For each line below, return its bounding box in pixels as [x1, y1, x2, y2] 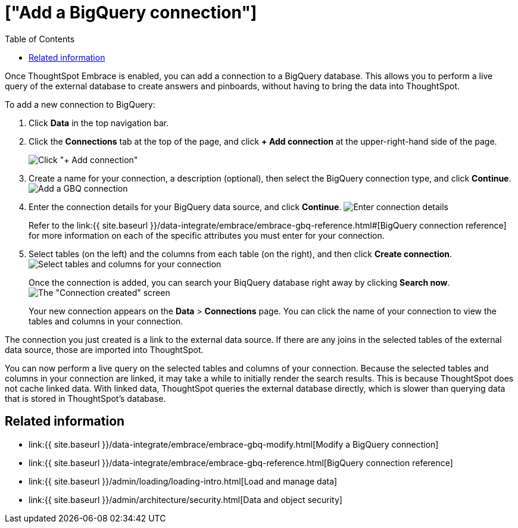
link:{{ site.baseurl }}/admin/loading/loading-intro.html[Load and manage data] [29, 476, 338, 486]
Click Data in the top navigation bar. [29, 117, 169, 128]
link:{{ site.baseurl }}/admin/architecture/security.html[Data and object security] [29, 494, 342, 505]
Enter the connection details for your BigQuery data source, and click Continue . [29, 201, 342, 212]
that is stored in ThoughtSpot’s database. [5, 393, 166, 404]
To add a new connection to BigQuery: [5, 99, 155, 110]
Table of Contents [5, 33, 75, 44]
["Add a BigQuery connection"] [5, 2, 257, 23]
